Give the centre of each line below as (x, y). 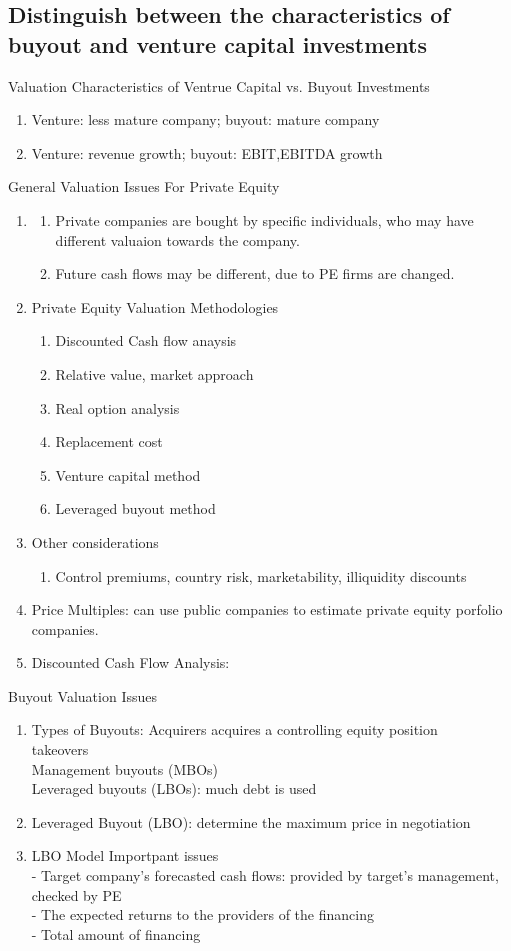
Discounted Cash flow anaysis (146, 340)
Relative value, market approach (154, 373)
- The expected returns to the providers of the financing (202, 914)
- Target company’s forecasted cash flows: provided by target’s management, (265, 875)
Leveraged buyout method (135, 508)
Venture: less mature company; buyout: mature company (205, 119)
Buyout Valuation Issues (82, 695)
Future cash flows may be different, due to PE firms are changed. (255, 273)
